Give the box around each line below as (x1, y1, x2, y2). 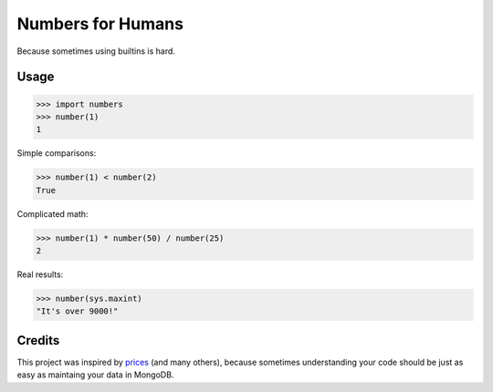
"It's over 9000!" (36, 306, 119, 316)
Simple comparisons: (16, 148, 97, 159)
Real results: (16, 269, 64, 280)
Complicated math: (16, 208, 89, 219)
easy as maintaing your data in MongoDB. (16, 369, 174, 380)
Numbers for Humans (16, 14, 184, 34)
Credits (16, 333, 60, 348)
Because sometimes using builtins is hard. (16, 46, 175, 57)
